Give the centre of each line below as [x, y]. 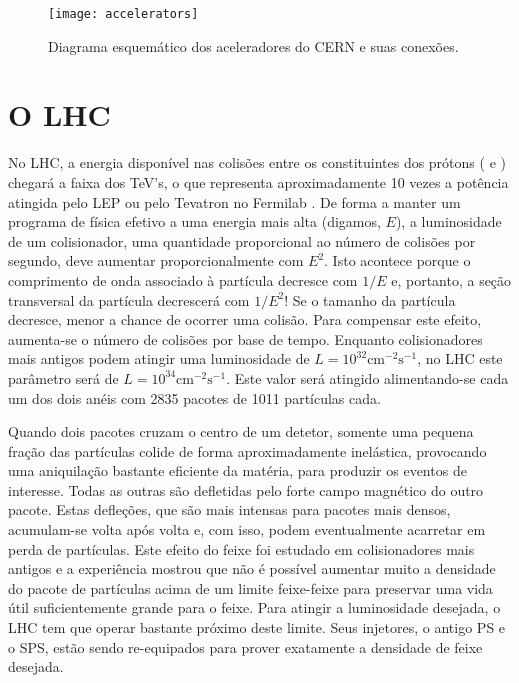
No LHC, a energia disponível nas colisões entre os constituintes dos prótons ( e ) [257, 162]
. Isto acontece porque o [397, 260]
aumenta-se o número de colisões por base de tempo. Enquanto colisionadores [245, 338]
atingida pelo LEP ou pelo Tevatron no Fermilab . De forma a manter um [234, 201]
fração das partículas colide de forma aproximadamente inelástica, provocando [247, 450]
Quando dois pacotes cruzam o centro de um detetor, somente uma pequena [241, 431]
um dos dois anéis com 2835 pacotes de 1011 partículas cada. [194, 397]
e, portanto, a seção [451, 279]
